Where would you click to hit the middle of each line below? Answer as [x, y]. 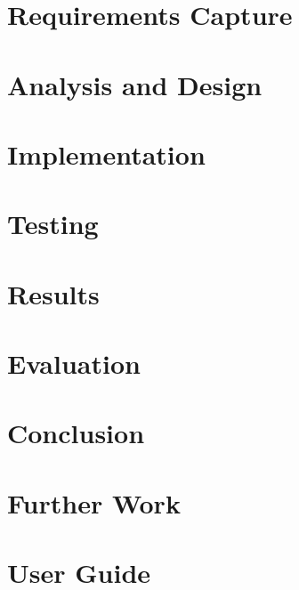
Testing [53, 224]
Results [53, 293]
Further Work [94, 502]
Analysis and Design [135, 84]
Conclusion [76, 433]
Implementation [106, 154]
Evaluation [74, 364]
